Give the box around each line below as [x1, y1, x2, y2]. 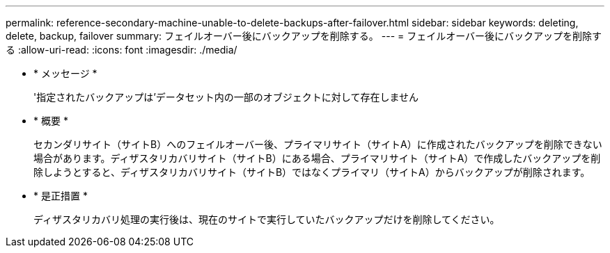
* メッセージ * [33, 67, 97, 79]
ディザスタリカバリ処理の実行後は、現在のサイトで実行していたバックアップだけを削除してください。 [33, 213, 500, 225]
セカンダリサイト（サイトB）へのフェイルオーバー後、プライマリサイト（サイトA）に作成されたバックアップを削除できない [33, 138, 602, 150]
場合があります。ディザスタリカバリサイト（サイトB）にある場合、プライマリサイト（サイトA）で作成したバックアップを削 [33, 152, 601, 164]
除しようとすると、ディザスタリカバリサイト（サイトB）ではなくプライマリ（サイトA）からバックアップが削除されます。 [33, 166, 591, 178]
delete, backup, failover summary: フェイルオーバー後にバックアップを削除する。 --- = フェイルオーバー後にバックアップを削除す [6, 30, 602, 42]
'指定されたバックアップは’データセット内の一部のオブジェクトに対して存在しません [33, 91, 419, 103]
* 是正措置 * [33, 190, 88, 202]
